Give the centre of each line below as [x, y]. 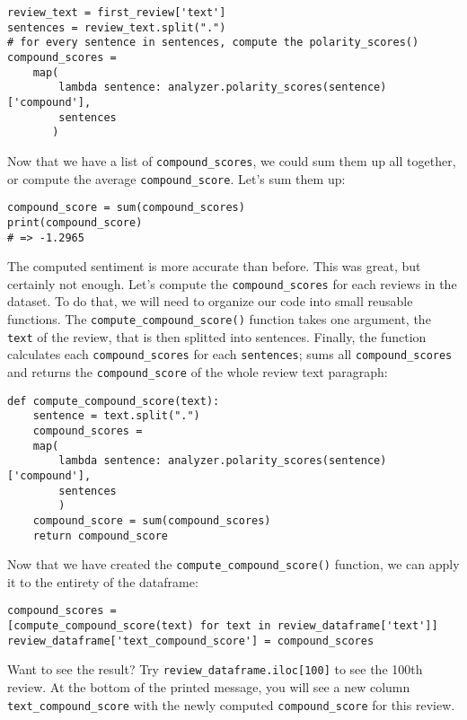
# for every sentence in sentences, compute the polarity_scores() [213, 43]
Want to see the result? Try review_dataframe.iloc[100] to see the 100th [215, 669]
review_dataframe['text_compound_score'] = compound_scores [191, 641]
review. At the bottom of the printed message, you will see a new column [209, 687]
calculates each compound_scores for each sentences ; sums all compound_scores [230, 354]
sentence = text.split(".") [116, 416]
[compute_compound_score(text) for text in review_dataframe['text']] [223, 626]
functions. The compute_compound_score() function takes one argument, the [219, 319]
